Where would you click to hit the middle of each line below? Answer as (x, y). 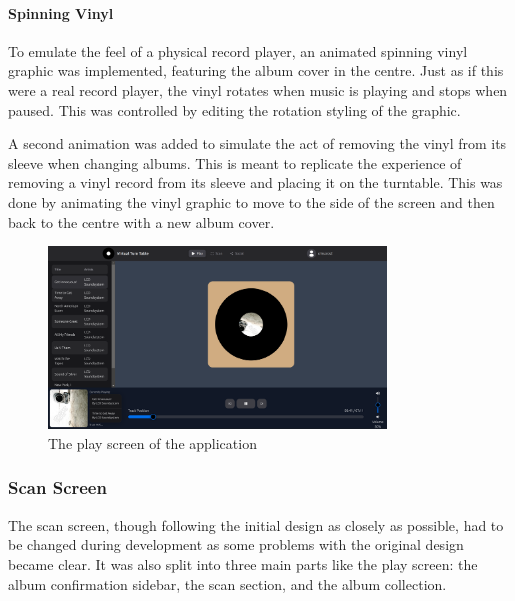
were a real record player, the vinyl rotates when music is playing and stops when (258, 89)
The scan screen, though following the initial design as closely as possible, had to (256, 524)
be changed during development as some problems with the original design (236, 544)
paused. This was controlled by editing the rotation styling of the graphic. (234, 109)
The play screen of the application (152, 442)
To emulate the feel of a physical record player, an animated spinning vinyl (238, 50)
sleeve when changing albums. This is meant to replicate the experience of (235, 162)
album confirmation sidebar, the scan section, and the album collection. (227, 583)
